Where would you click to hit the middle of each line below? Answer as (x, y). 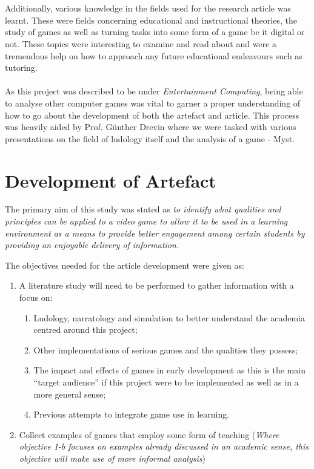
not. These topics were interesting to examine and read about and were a (141, 43)
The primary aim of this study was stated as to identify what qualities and (143, 209)
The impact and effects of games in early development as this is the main (169, 370)
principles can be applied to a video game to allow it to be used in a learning (146, 221)
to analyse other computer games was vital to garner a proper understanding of (153, 103)
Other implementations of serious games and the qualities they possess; (166, 349)
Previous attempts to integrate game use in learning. (132, 414)
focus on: (36, 297)
